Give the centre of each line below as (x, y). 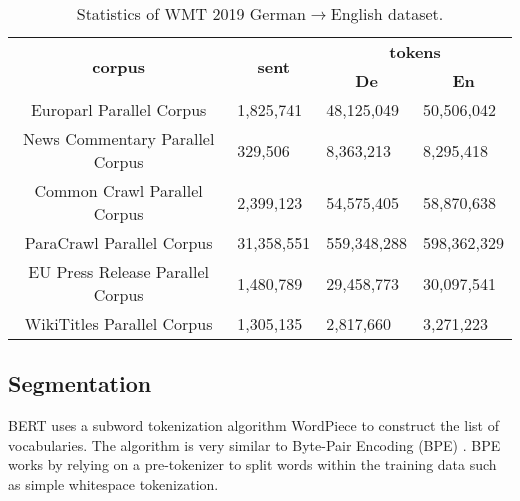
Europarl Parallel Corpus (118, 109)
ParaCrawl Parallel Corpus (118, 242)
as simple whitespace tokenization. (113, 483)
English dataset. (387, 13)
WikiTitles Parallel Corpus (118, 323)
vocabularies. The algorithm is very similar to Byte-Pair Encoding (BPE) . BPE (254, 444)
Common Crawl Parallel (118, 190)
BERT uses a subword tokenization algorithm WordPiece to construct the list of (253, 425)
